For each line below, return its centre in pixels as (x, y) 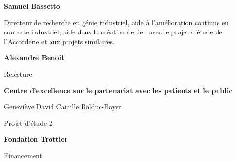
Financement (23, 155)
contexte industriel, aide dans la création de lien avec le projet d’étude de (113, 32)
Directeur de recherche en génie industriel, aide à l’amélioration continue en (116, 22)
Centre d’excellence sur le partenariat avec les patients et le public (118, 90)
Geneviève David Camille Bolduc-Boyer (63, 106)
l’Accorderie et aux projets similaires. (59, 41)
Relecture (18, 73)
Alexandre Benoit (34, 57)
